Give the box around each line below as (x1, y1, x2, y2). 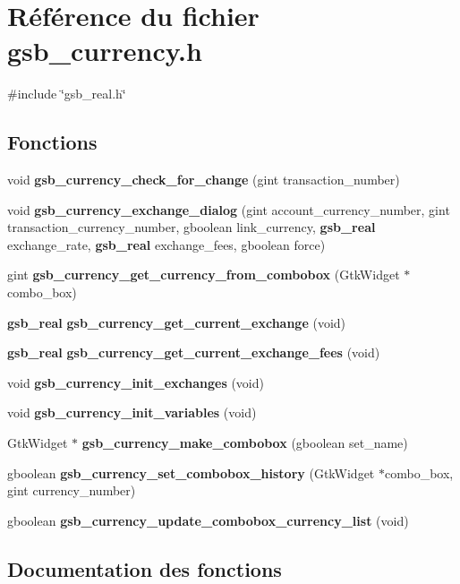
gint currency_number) (7, 481, 136, 500)
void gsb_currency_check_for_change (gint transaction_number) (7, 170, 400, 189)
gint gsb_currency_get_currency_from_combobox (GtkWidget (7, 265, 400, 284)
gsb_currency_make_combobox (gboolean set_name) (81, 434, 408, 452)
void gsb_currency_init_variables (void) (7, 403, 257, 422)
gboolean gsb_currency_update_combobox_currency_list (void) (7, 511, 409, 529)
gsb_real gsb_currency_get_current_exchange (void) (7, 313, 346, 331)
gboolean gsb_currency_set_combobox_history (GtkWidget (7, 463, 375, 482)
